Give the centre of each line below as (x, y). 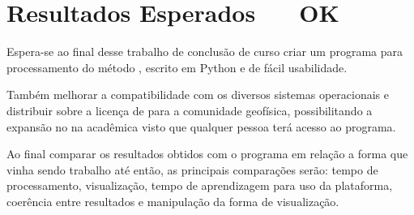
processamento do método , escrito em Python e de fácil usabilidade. (177, 67)
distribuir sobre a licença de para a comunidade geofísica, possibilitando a (190, 110)
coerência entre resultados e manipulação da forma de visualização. (173, 201)
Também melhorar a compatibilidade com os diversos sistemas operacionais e (198, 95)
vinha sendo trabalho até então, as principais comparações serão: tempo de (192, 169)
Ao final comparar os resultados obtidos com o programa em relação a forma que (207, 154)
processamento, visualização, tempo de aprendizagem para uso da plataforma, (200, 185)
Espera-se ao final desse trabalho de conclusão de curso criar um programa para (205, 52)
